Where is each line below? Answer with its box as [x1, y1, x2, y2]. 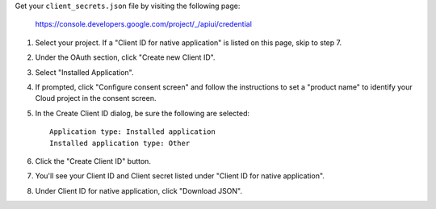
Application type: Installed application [49, 127, 216, 136]
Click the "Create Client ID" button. [35, 156, 151, 165]
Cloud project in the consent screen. [35, 94, 157, 103]
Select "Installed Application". [35, 67, 134, 77]
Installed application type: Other [49, 138, 191, 148]
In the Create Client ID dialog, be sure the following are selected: [35, 108, 250, 118]
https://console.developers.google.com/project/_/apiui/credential [35, 19, 252, 29]
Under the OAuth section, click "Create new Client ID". [35, 52, 216, 62]
